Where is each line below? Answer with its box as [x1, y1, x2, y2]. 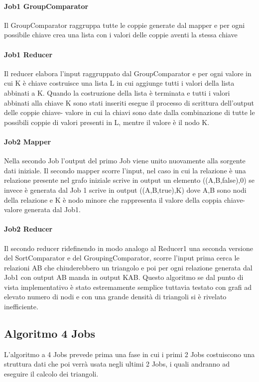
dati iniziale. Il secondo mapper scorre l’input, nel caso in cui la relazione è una [4, 165, 246, 175]
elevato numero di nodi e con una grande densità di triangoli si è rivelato [4, 291, 227, 302]
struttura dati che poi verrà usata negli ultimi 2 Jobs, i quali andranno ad [4, 359, 230, 369]
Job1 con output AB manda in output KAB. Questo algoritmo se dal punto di [4, 272, 244, 282]
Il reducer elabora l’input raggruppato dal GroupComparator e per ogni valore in [4, 68, 252, 78]
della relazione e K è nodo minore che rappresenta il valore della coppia [4, 194, 222, 205]
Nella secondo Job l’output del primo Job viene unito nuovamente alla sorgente [4, 155, 246, 166]
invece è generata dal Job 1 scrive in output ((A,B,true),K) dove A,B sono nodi [4, 184, 247, 195]
